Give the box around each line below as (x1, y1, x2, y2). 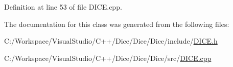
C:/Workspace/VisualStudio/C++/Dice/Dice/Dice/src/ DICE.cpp (4, 52, 212, 63)
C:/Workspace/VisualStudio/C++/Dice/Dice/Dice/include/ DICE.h (4, 36, 218, 46)
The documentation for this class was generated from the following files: (4, 18, 229, 29)
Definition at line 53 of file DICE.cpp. (4, 2, 122, 12)
